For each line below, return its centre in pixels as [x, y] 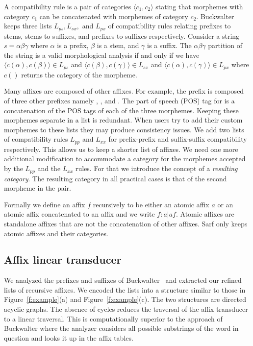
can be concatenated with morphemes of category [114, 16]
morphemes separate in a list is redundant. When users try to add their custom [123, 120]
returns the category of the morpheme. [79, 74]
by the [13, 168]
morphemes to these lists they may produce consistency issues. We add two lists [124, 129]
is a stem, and [118, 45]
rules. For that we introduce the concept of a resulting [156, 168]
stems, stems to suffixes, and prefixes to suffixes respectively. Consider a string [122, 36]
